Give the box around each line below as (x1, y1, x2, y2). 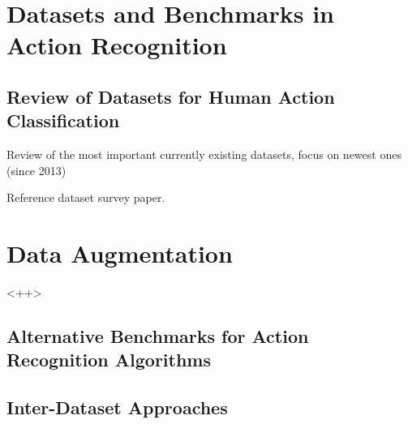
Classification (6, 108, 120, 133)
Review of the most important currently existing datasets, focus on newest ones (6, 146, 402, 163)
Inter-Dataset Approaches (6, 395, 228, 420)
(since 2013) (6, 161, 67, 178)
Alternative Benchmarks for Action (6, 323, 309, 349)
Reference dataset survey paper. (6, 189, 165, 206)
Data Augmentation (6, 237, 233, 270)
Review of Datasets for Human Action (6, 84, 335, 109)
